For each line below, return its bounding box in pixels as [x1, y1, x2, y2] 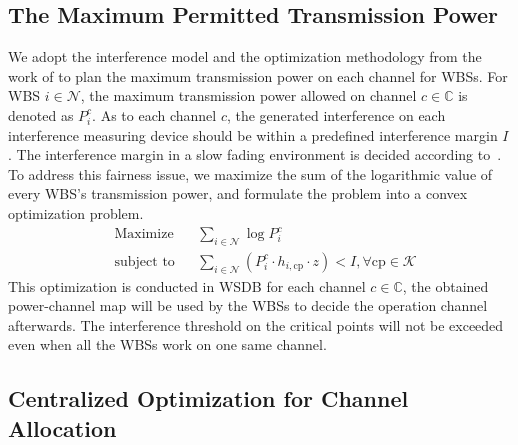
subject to [114, 254, 175, 269]
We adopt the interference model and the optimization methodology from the [8, 46, 482, 67]
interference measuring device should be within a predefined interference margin [8, 124, 498, 145]
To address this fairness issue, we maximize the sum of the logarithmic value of [8, 163, 493, 184]
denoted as [8, 104, 74, 125]
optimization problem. [8, 202, 144, 223]
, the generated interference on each [226, 104, 446, 125]
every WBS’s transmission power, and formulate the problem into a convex [8, 183, 468, 204]
